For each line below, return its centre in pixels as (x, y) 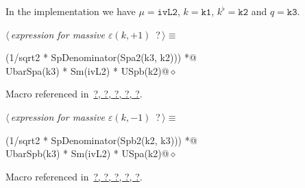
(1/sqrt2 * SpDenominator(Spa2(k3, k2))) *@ (101, 57)
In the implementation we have (71, 11)
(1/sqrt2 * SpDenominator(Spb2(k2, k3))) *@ (101, 140)
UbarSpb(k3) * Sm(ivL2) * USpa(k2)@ (87, 153)
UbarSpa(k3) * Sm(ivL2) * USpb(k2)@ (87, 70)
